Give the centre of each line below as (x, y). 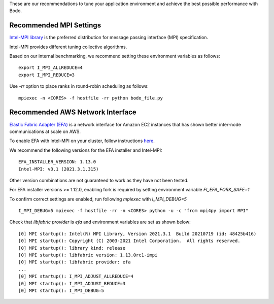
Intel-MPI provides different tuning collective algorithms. (68, 47)
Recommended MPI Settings (55, 25)
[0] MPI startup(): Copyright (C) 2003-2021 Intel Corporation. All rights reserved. (129, 241)
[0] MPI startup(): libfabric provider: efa (75, 262)
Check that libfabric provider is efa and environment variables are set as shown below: (100, 222)
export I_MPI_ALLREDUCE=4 (51, 68)
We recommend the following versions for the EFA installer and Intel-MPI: (86, 150)
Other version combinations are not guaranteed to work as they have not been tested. (99, 180)
